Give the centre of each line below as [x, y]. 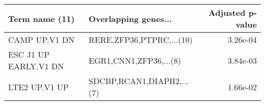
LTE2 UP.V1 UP [38, 87]
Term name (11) [42, 18]
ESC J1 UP [29, 54]
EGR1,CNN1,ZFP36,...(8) [135, 60]
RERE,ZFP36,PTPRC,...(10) [141, 40]
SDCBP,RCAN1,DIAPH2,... [139, 81]
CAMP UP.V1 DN [42, 40]
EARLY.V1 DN [36, 66]
